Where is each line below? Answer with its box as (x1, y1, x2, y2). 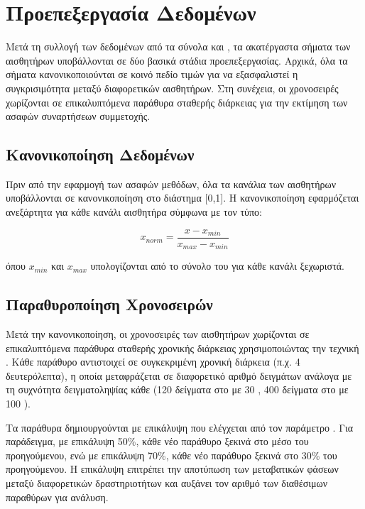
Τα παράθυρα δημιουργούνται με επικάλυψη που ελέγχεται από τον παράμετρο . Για (6, 420, 353, 434)
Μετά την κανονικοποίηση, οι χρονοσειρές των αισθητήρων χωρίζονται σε (6, 326, 310, 341)
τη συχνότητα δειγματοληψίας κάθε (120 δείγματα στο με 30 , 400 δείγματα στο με (6, 382, 349, 397)
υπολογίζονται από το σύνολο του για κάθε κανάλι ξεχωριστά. (90, 258, 344, 273)
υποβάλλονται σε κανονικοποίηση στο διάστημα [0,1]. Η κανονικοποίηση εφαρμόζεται (6, 190, 359, 205)
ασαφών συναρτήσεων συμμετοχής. (6, 109, 151, 124)
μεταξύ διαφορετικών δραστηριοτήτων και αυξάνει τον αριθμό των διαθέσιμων (6, 475, 328, 490)
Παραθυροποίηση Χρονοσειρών (6, 293, 213, 315)
